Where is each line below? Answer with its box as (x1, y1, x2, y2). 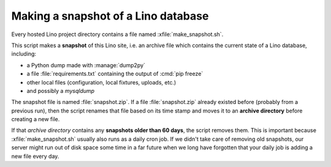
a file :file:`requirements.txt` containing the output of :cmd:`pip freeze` (26, 70, 204, 78)
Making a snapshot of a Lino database (11, 9, 209, 23)
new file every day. (11, 152, 59, 160)
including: (11, 50, 37, 58)
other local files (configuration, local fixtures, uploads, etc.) (26, 78, 177, 86)
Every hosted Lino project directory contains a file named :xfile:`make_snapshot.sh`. (11, 31, 224, 38)
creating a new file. (11, 116, 60, 123)
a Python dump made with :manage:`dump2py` (26, 61, 145, 69)
